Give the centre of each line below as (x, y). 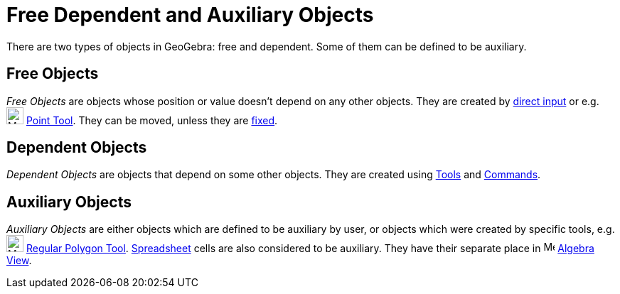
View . (19, 261)
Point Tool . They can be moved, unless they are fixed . (152, 120)
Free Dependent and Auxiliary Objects (190, 15)
